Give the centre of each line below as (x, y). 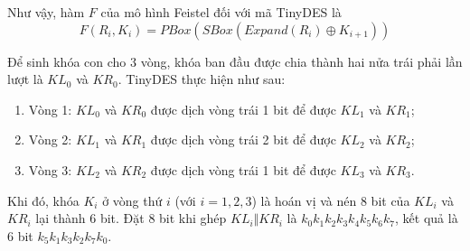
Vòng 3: (50, 169)
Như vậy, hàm (46, 12)
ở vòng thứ (132, 200)
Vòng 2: (50, 139)
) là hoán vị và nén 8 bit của (331, 200)
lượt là (25, 79)
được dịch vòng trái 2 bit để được (243, 139)
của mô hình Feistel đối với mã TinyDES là (221, 12)
